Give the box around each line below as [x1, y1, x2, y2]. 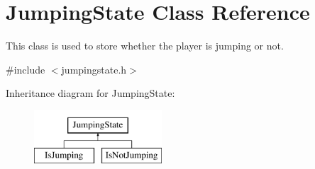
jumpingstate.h [61, 62, 127, 76]
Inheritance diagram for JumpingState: [6, 86, 175, 100]
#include [6, 62, 45, 76]
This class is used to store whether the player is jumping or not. [6, 38, 284, 53]
